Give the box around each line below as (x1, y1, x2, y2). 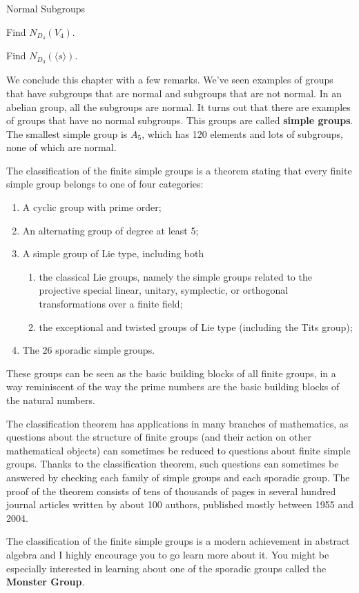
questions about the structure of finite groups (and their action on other (6, 430, 311, 444)
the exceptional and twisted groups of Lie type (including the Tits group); (39, 319, 353, 334)
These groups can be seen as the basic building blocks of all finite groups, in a (6, 365, 336, 380)
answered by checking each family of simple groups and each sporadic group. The (6, 470, 350, 484)
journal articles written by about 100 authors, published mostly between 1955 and (6, 497, 353, 512)
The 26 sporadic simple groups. (22, 343, 155, 357)
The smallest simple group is (6, 126, 128, 141)
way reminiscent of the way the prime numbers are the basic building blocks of (6, 379, 340, 394)
